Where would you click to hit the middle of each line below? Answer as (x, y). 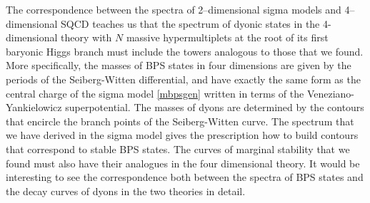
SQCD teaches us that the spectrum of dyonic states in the (190, 23)
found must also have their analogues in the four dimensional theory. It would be (183, 163)
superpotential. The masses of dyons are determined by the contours (215, 107)
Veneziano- (331, 93)
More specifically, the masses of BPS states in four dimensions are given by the (179, 65)
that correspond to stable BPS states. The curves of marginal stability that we (178, 149)
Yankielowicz (34, 107)
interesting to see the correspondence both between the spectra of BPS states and (185, 177)
